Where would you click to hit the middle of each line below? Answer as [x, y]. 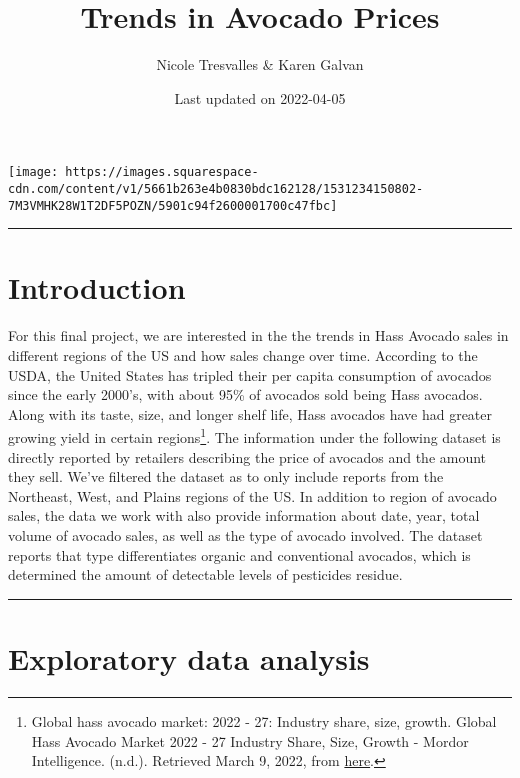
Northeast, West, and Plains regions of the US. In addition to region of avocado [252, 495]
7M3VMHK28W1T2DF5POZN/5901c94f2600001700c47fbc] [173, 205]
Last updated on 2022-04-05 [260, 97]
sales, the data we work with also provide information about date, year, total [244, 515]
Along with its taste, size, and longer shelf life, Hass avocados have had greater [250, 413]
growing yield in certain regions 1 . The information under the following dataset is [254, 436]
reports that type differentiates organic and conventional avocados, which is [239, 554]
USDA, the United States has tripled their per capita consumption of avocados [250, 374]
